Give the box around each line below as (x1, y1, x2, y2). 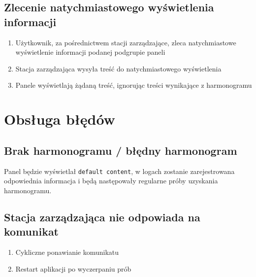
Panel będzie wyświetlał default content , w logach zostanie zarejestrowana (4, 166, 235, 176)
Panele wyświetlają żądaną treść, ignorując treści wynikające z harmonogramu (15, 80, 252, 90)
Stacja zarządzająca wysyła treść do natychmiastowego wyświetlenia (15, 63, 222, 73)
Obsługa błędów (4, 109, 115, 129)
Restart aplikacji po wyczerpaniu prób (15, 263, 131, 274)
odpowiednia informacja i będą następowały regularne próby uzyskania (4, 175, 218, 186)
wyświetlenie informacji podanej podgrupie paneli (15, 47, 165, 57)
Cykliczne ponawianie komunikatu (15, 246, 119, 257)
